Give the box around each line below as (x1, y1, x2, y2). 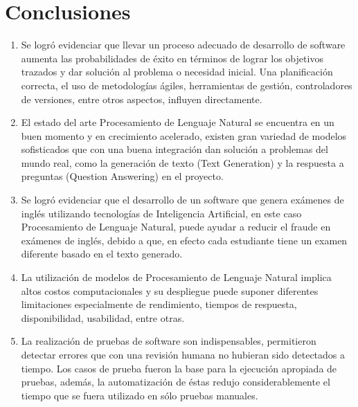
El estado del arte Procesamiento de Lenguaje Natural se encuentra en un (21, 115, 334, 129)
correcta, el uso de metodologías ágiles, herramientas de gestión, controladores (21, 78, 352, 92)
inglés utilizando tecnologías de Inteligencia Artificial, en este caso (21, 206, 302, 220)
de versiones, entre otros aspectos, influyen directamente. (21, 91, 262, 106)
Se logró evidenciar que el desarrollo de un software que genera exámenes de (21, 192, 344, 207)
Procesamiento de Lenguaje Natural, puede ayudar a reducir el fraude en (21, 219, 331, 234)
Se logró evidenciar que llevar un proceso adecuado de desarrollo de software (21, 37, 346, 52)
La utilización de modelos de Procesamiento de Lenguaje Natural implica (21, 270, 332, 284)
